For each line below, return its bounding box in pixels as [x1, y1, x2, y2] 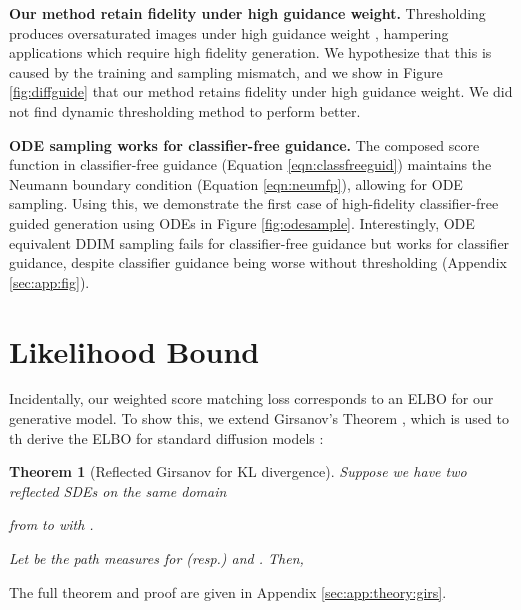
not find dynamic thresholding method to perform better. [9, 100, 361, 121]
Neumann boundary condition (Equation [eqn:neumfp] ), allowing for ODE [9, 173, 463, 194]
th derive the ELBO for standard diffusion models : [9, 427, 324, 448]
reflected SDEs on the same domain [9, 480, 227, 501]
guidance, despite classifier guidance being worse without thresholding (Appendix [9, 252, 507, 273]
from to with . [9, 514, 94, 535]
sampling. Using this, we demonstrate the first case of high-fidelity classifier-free [9, 193, 499, 214]
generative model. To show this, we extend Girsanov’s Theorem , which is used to [9, 408, 509, 429]
